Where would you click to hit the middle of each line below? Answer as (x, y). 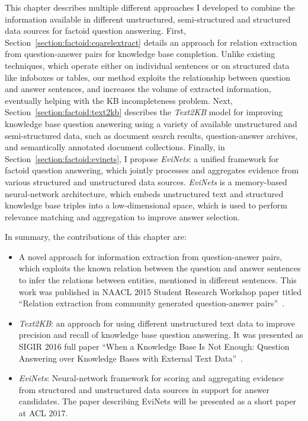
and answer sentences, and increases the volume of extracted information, (138, 89)
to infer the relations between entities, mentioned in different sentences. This (158, 280)
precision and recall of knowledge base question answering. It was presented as (161, 335)
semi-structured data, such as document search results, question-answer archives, (151, 135)
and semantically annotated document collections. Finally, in (115, 147)
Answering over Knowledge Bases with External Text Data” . (131, 358)
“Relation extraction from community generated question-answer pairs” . (152, 303)
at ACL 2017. (43, 413)
